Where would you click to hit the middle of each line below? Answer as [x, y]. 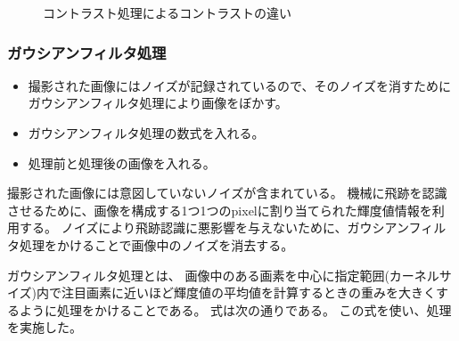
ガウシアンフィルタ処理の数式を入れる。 [146, 133]
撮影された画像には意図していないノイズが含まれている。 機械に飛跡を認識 [227, 193]
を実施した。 [45, 327]
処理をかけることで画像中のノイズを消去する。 [156, 244]
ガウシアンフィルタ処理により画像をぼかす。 [158, 103]
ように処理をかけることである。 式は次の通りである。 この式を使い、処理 [235, 309]
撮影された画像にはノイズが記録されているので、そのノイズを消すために [239, 85]
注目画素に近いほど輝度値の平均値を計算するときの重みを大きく [249, 292]
